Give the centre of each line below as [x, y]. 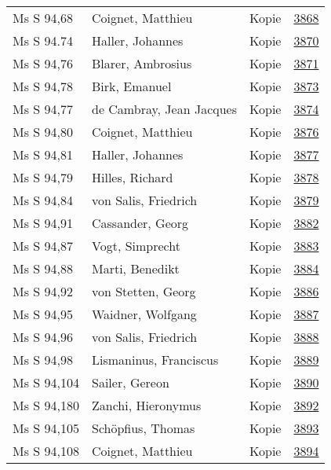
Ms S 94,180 [46, 405]
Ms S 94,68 [43, 18]
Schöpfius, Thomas [143, 428]
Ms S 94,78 [43, 86]
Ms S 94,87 [43, 246]
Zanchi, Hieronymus [146, 405]
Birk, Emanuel [131, 86]
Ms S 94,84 [43, 200]
